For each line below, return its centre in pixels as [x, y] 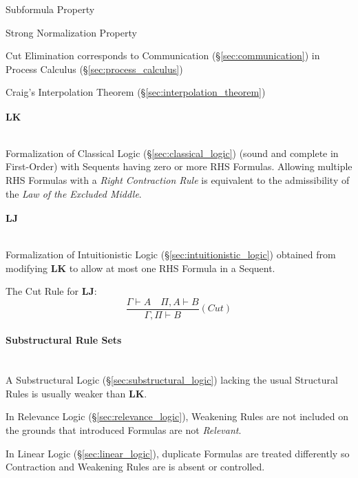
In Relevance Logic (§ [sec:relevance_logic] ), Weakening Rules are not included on [177, 416]
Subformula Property [50, 9]
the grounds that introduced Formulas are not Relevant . [124, 429]
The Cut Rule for [42, 291]
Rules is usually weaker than [66, 393]
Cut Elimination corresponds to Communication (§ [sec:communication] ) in [163, 55]
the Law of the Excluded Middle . [74, 193]
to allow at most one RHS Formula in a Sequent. [172, 268]
